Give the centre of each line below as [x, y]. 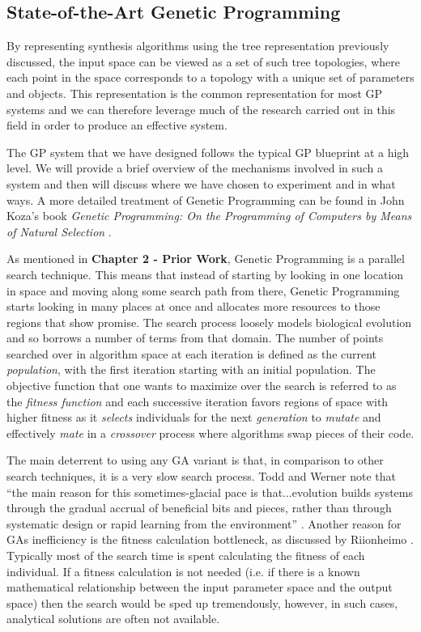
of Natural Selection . [59, 231]
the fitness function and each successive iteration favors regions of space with [198, 401]
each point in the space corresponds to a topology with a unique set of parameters [210, 77]
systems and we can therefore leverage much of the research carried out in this [201, 109]
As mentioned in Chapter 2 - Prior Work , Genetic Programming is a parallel [206, 259]
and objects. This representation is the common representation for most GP [195, 93]
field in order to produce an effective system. [117, 125]
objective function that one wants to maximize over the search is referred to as [202, 386]
